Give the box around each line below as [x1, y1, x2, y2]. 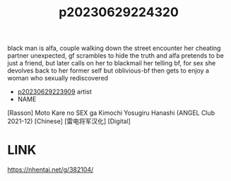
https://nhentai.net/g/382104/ [7, 166, 94, 174]
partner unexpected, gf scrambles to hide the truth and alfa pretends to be [7, 51, 224, 60]
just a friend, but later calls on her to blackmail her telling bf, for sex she [7, 59, 216, 68]
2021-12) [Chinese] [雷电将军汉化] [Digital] [7, 117, 131, 125]
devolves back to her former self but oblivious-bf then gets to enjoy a [7, 66, 210, 75]
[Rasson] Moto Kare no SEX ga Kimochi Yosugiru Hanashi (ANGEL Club [7, 108, 215, 117]
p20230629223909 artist [17, 87, 92, 96]
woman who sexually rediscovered [7, 74, 108, 82]
